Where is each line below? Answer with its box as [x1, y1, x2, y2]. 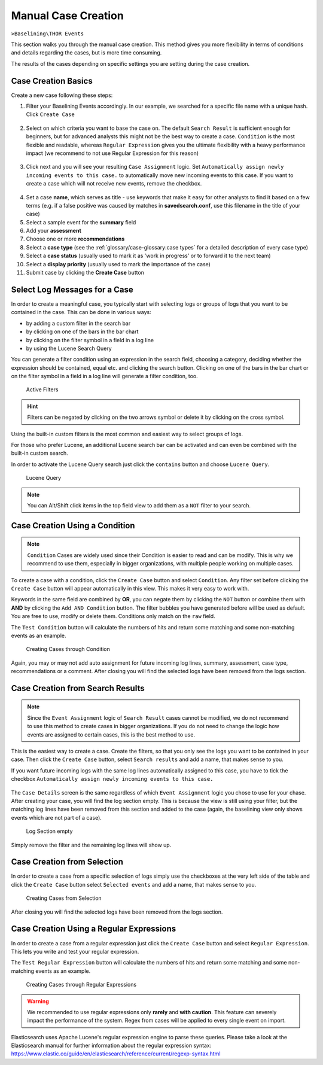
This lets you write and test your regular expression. [11, 948, 139, 955]
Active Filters [26, 386, 59, 393]
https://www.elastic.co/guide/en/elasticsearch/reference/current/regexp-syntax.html [11, 1050, 221, 1057]
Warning [27, 997, 49, 1005]
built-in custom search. [11, 449, 68, 457]
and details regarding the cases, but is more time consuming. [11, 49, 162, 56]
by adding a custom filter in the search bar [26, 319, 131, 327]
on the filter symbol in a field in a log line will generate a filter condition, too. [11, 373, 198, 380]
